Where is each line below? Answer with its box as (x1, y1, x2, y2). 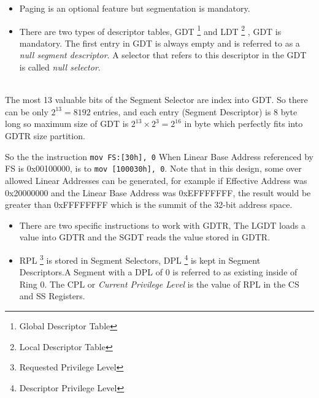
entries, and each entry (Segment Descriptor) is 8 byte (93, 105, 298, 118)
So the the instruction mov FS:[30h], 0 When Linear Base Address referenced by (5, 150, 313, 163)
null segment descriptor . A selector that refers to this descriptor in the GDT (19, 48, 307, 61)
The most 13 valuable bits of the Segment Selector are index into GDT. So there (5, 93, 308, 106)
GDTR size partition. (5, 129, 85, 142)
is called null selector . (19, 61, 101, 74)
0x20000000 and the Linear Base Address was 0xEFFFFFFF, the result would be (5, 186, 311, 199)
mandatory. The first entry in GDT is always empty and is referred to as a (19, 36, 300, 49)
